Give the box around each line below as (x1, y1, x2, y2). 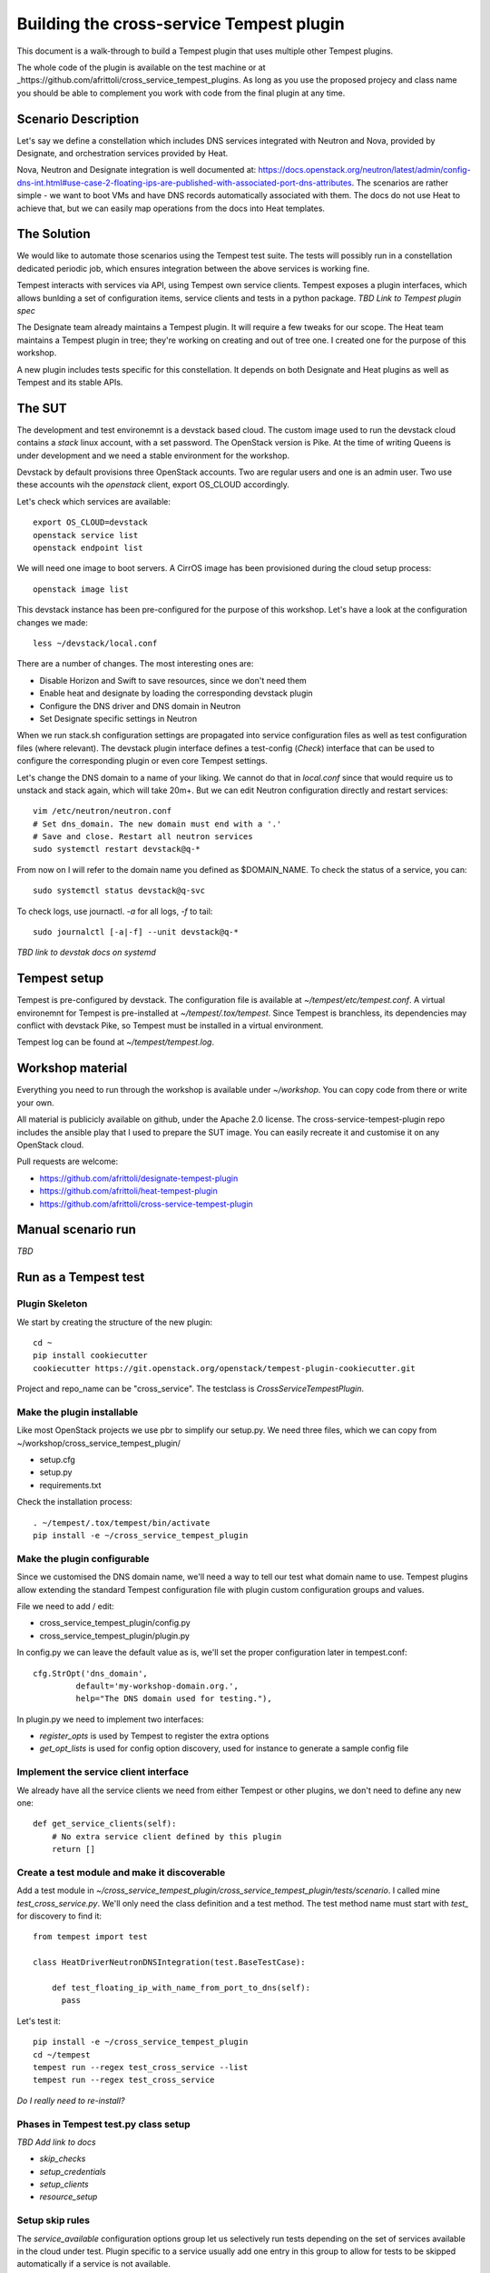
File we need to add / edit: (16, 1600, 114, 1611)
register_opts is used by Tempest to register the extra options (39, 1730, 269, 1741)
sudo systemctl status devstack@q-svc (33, 886, 206, 896)
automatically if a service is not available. (16, 2258, 171, 2269)
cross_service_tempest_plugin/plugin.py (39, 1630, 191, 1641)
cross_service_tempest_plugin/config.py (39, 1617, 191, 1628)
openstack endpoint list (33, 543, 143, 554)
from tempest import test (33, 1932, 149, 1942)
